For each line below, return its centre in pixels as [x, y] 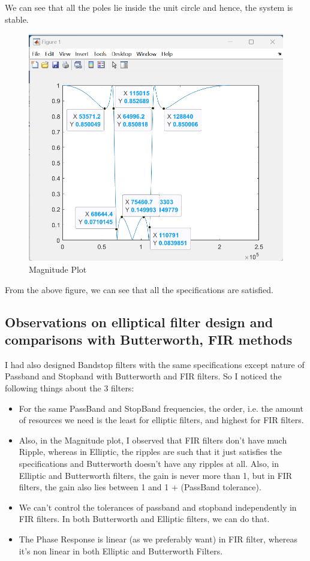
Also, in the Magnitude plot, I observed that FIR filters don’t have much [153, 440]
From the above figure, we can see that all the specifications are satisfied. [139, 289]
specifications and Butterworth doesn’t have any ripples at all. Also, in [149, 463]
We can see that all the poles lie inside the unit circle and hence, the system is [149, 7]
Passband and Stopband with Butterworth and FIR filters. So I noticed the [143, 376]
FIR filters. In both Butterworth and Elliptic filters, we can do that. [144, 519]
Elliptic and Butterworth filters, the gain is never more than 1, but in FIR [156, 475]
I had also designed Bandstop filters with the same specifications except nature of [155, 364]
